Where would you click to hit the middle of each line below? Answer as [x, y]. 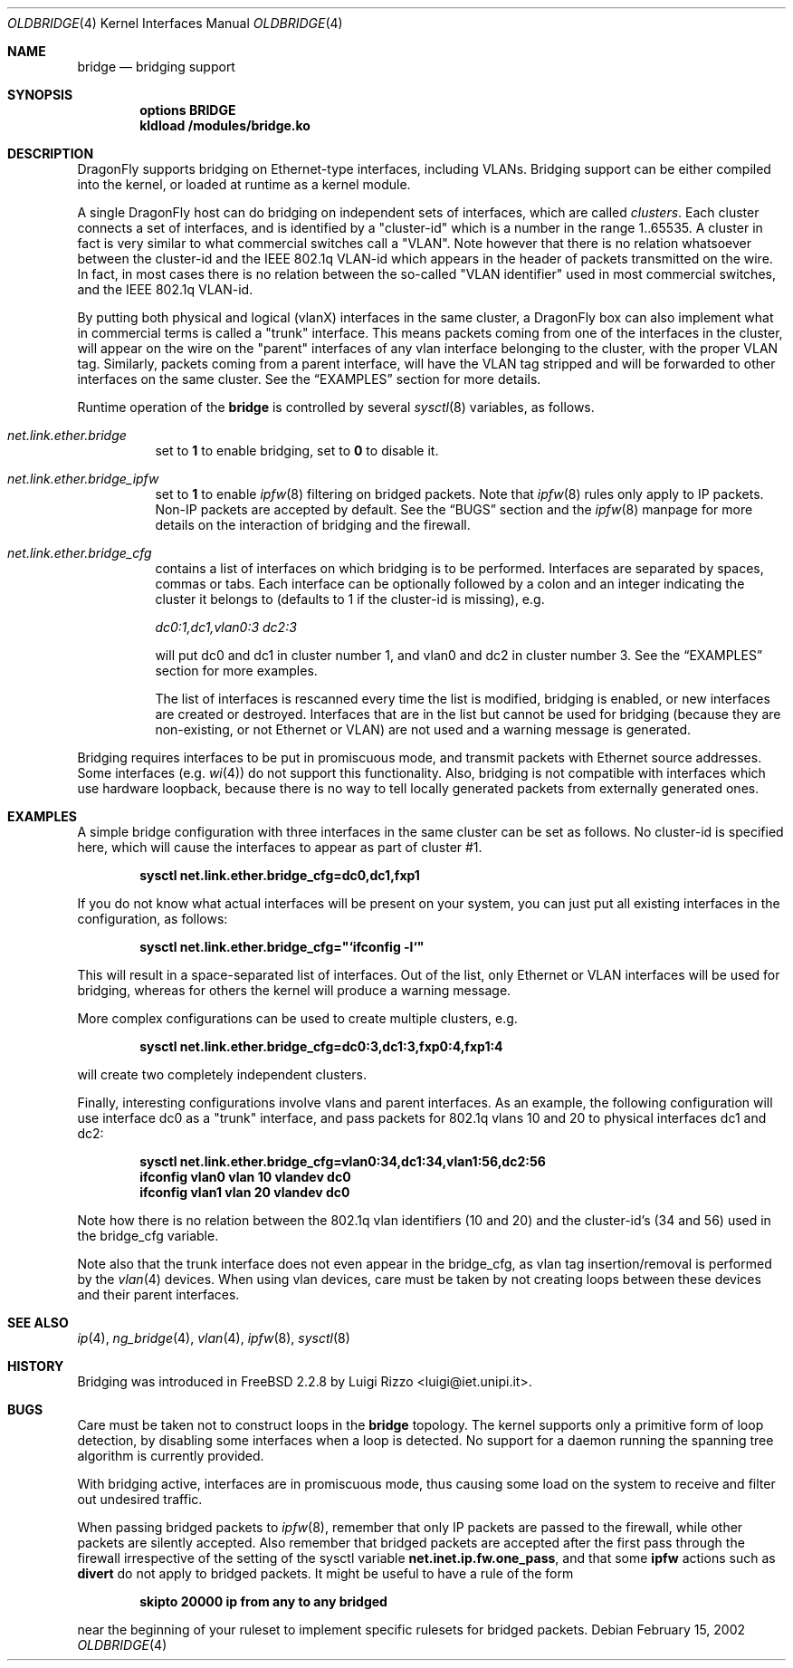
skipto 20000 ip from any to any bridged [263, 1601]
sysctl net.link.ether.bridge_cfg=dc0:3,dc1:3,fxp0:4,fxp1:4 [321, 1046]
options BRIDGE [188, 110]
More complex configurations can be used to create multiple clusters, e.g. [297, 1018]
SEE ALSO [38, 1323]
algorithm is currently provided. [171, 1456]
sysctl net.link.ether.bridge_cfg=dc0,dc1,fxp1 [280, 875]
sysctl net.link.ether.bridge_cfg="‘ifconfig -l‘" [282, 947]
